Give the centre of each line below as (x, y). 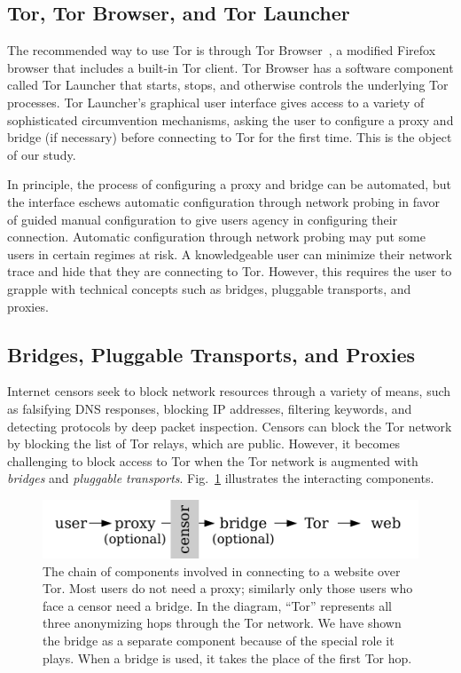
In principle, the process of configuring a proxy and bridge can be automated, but (229, 184)
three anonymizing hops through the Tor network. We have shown (222, 623)
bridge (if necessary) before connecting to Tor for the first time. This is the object (230, 137)
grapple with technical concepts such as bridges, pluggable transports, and (209, 288)
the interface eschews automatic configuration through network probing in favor (224, 201)
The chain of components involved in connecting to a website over (222, 570)
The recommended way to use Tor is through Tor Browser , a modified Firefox (222, 50)
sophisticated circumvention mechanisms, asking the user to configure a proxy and (230, 119)
